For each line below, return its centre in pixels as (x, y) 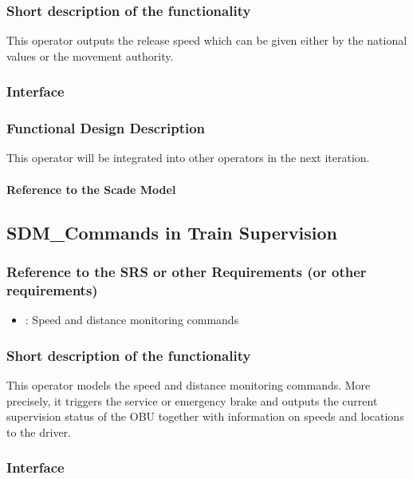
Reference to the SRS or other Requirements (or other (187, 271)
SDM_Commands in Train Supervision (172, 232)
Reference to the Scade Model (91, 189)
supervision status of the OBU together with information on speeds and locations (205, 416)
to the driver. (39, 431)
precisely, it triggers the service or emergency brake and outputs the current (192, 400)
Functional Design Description (106, 128)
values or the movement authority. (90, 55)
